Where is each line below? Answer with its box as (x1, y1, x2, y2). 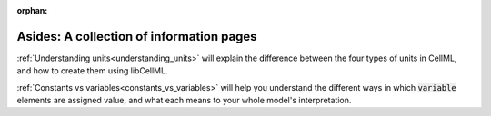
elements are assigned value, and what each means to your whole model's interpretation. (16, 95, 352, 106)
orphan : (16, 5, 48, 15)
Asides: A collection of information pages (16, 28, 258, 44)
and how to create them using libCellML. (16, 65, 168, 76)
